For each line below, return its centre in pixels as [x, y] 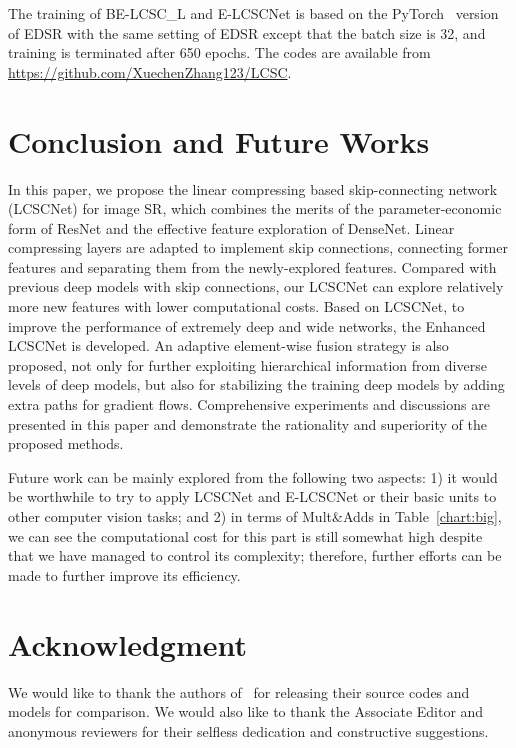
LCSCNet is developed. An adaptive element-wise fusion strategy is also [228, 345]
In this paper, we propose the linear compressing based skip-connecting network [253, 188]
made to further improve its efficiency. [124, 574]
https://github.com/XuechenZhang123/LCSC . [150, 71]
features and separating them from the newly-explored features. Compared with [252, 266]
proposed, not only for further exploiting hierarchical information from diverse [247, 364]
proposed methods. [66, 443]
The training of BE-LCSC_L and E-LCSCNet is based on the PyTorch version [253, 13]
